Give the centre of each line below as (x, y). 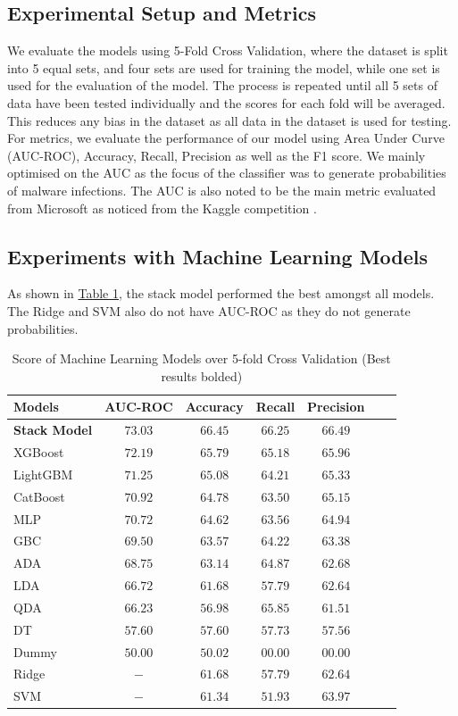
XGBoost (39, 452)
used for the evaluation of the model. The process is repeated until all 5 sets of (222, 85)
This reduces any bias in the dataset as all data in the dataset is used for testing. (229, 120)
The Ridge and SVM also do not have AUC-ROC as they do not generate (209, 310)
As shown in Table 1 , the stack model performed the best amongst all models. (221, 293)
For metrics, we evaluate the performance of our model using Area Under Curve (226, 138)
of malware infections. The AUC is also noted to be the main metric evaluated (222, 190)
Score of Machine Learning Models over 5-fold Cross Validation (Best (201, 358)
